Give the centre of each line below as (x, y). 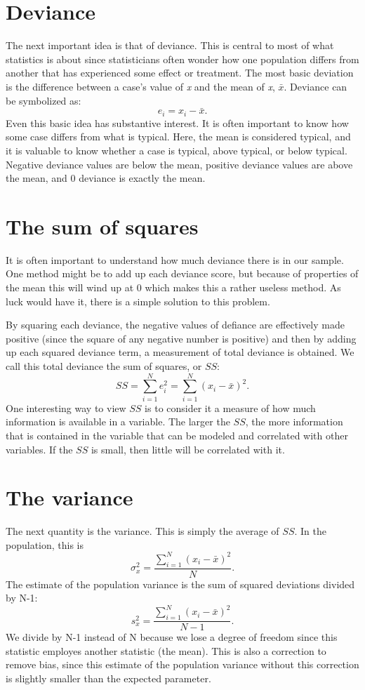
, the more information (294, 422)
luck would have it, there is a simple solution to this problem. (138, 301)
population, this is (45, 544)
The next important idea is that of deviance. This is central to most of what (170, 45)
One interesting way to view (66, 407)
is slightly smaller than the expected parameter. (108, 678)
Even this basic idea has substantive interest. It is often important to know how (177, 122)
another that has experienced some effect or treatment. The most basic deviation (180, 73)
